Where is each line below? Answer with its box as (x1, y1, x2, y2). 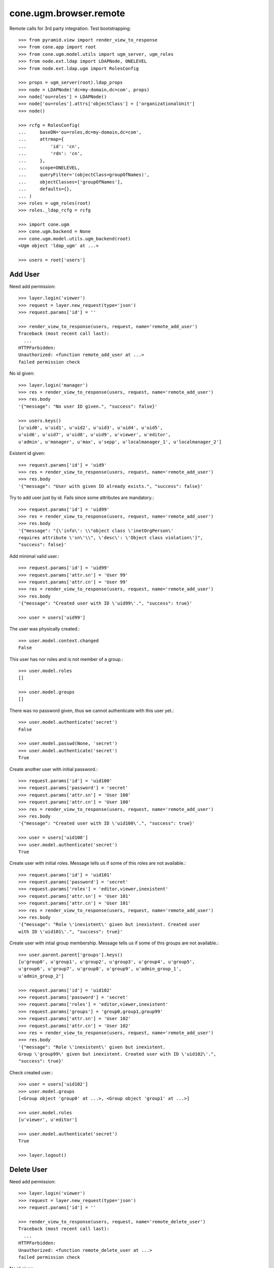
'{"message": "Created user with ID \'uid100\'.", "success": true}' (18, 821, 195, 826)
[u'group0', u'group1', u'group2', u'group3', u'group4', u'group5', (18, 959, 195, 965)
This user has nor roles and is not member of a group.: (9, 656, 124, 662)
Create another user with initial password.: (9, 766, 98, 772)
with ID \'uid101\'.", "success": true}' (18, 929, 123, 934)
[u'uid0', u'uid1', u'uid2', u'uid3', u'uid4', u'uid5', (18, 425, 163, 431)
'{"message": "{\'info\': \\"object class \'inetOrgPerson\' (18, 527, 174, 534)
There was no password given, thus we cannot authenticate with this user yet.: (9, 708, 175, 714)
